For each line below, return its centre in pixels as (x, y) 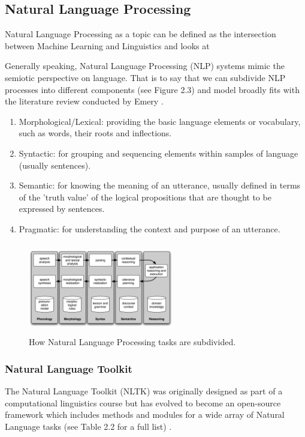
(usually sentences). (55, 165)
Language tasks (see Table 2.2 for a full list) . (88, 426)
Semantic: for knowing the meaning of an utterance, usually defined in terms (160, 185)
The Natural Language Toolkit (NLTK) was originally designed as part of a (144, 390)
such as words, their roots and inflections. (95, 133)
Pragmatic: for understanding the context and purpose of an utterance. (150, 228)
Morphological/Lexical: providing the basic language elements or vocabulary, (160, 121)
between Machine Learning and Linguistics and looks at (107, 45)
